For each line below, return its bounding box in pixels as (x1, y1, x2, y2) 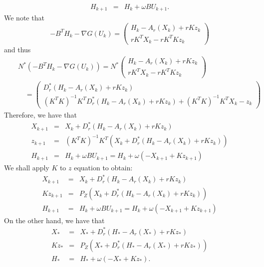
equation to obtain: (74, 162, 133, 173)
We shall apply (4, 162, 49, 173)
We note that (4, 12, 44, 23)
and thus (4, 44, 31, 55)
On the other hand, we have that (4, 215, 105, 225)
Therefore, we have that (4, 110, 77, 120)
